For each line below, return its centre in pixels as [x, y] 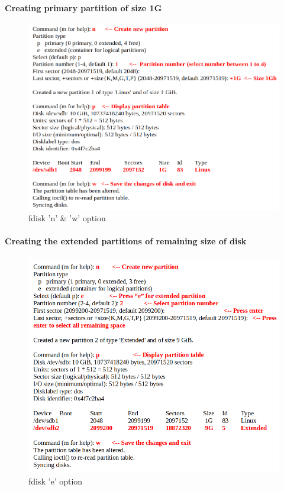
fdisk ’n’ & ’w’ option [67, 218]
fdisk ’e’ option [56, 481]
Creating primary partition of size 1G [83, 7]
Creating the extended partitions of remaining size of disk [126, 241]
